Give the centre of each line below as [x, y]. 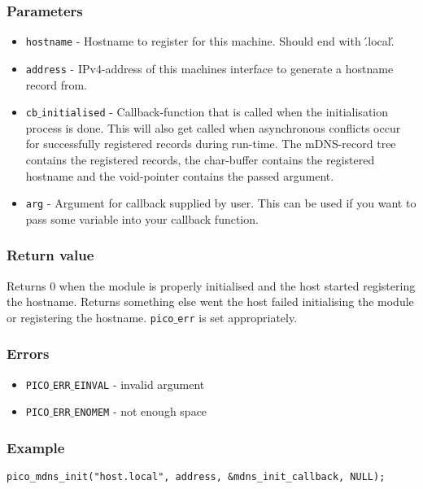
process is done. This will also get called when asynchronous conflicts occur [213, 127]
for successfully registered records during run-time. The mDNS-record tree [211, 144]
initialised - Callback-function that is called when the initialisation [214, 112]
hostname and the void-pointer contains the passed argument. [180, 175]
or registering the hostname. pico [90, 317]
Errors [28, 354]
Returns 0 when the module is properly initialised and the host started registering [211, 285]
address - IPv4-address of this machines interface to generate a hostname [209, 68]
